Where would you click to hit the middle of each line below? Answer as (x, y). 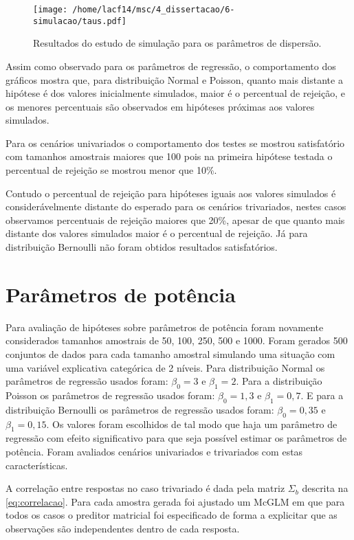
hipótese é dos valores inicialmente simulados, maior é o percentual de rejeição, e (175, 93)
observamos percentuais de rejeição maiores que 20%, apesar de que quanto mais (175, 220)
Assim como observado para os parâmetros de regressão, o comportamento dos (171, 66)
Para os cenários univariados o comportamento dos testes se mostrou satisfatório (175, 143)
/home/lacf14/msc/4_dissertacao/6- (154, 10)
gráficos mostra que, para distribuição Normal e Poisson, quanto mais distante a (174, 79)
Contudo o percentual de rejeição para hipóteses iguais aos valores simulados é (171, 193)
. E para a (322, 395)
